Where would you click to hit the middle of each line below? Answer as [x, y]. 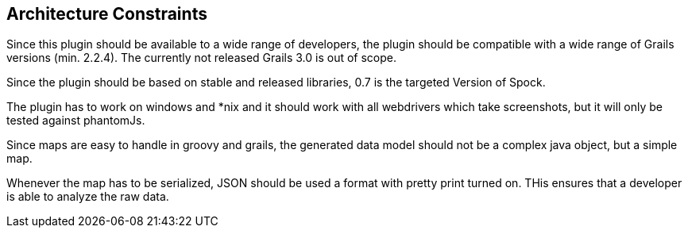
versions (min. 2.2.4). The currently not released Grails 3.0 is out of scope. [201, 58]
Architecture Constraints [107, 14]
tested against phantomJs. [76, 121]
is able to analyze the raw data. [88, 197]
